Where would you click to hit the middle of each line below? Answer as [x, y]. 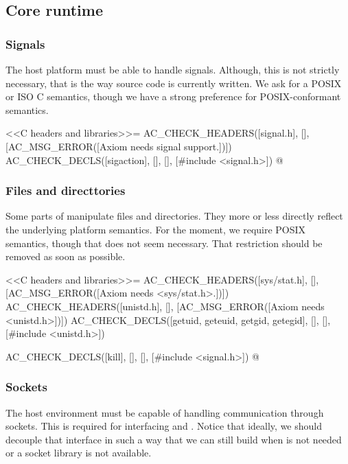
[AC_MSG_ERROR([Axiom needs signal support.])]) [119, 146]
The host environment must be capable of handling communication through [165, 412]
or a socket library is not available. [79, 453]
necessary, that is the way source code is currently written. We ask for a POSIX [174, 83]
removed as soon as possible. [66, 256]
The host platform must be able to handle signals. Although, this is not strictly [173, 69]
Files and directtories [66, 190]
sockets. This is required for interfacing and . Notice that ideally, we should [164, 426]
